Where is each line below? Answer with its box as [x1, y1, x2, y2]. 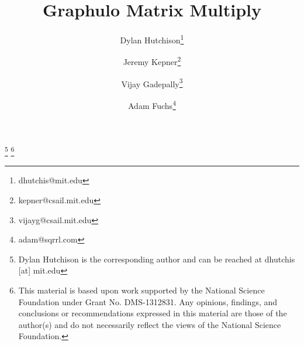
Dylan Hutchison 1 [120, 32, 184, 46]
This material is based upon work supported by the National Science [18, 283, 265, 296]
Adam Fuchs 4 [128, 97, 176, 111]
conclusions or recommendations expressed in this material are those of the [18, 307, 287, 319]
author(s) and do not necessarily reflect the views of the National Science [18, 318, 281, 330]
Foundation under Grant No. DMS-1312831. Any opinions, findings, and [18, 295, 278, 308]
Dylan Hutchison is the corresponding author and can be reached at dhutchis [18, 252, 295, 265]
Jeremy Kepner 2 [123, 54, 181, 68]
